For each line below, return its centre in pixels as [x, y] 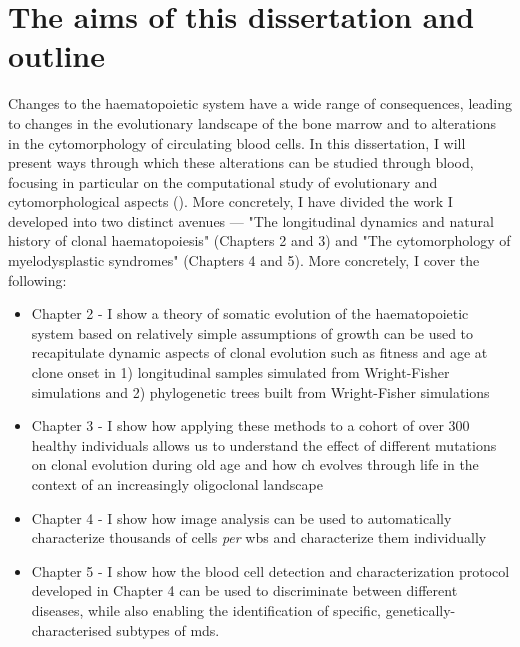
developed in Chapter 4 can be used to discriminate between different [244, 590]
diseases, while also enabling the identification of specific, [206, 609]
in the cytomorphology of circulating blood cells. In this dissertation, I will [237, 142]
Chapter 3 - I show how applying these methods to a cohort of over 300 [250, 425]
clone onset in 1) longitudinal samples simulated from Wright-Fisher [240, 372]
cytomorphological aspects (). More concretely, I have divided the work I [230, 201]
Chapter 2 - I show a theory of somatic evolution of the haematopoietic [250, 313]
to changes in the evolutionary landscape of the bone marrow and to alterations [252, 122]
